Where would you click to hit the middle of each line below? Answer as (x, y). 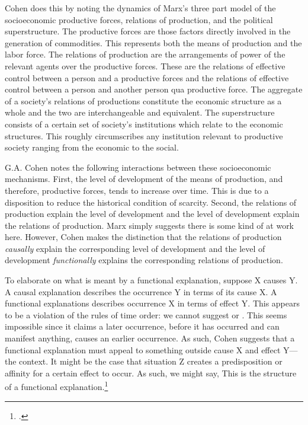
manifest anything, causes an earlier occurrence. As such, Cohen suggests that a (150, 338)
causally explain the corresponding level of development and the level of (135, 248)
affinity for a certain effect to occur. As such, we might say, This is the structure (151, 373)
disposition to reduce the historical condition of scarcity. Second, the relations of (151, 202)
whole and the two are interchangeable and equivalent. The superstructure (140, 112)
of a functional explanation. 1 (57, 386)
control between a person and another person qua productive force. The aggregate (154, 89)
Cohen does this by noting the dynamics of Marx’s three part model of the (140, 8)
